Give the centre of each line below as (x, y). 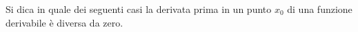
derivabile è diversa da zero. (64, 22)
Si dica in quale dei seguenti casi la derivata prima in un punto (139, 9)
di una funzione (320, 9)
